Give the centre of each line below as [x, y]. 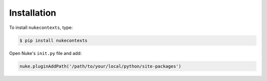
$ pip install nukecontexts [53, 40]
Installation [33, 13]
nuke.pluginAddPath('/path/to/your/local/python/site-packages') [100, 66]
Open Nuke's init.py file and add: [45, 53]
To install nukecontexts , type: [41, 27]
